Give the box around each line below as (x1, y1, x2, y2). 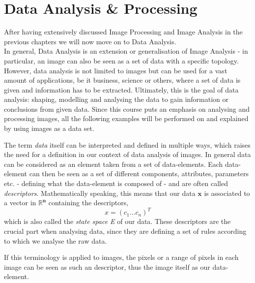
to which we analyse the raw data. (4, 235, 107, 246)
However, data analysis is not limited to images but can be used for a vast (4, 65, 227, 75)
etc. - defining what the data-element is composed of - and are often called (4, 178, 228, 189)
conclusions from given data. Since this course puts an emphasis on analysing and (4, 103, 250, 114)
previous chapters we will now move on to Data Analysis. (4, 36, 176, 46)
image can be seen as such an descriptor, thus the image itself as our (4, 261, 210, 272)
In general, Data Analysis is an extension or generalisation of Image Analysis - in (4, 46, 248, 56)
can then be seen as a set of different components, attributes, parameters (29, 168, 249, 179)
